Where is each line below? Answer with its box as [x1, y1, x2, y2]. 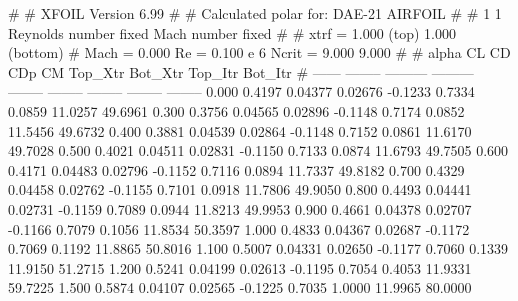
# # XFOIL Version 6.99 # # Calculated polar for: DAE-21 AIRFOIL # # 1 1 [8, 3, 502, 23]
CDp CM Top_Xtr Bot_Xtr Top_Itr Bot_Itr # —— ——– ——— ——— [8, 61, 474, 82]
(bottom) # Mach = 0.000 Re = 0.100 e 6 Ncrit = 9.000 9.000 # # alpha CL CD [8, 42, 511, 63]
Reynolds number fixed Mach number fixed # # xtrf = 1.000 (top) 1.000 [8, 22, 457, 43]
